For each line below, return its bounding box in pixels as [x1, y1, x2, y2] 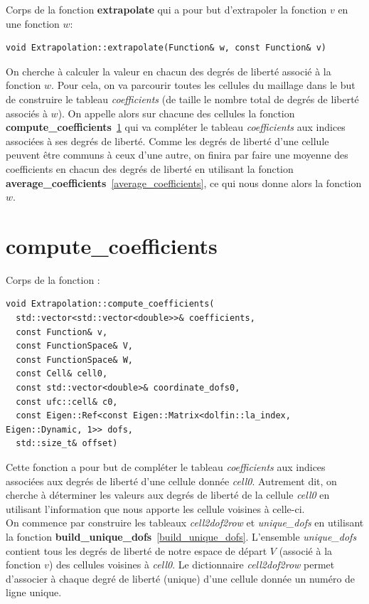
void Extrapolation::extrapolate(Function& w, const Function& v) [6, 43, 327, 53]
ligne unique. [6, 585, 62, 600]
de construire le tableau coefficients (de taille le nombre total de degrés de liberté [6, 91, 359, 106]
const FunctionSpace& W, [16, 354, 133, 365]
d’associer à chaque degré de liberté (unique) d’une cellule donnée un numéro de [6, 571, 355, 586]
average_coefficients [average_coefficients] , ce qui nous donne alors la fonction [6, 175, 362, 190]
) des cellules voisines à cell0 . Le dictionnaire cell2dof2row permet [48, 557, 335, 572]
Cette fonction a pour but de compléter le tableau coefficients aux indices [6, 459, 326, 474]
